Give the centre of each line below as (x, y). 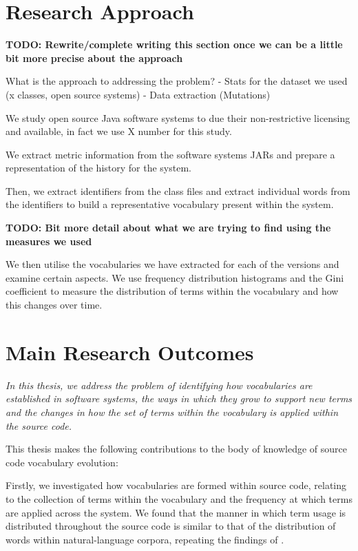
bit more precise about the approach (94, 58)
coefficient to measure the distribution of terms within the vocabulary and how (172, 291)
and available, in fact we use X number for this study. (119, 131)
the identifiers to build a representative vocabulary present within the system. (170, 204)
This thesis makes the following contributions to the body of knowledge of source (176, 449)
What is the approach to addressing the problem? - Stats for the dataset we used (177, 81)
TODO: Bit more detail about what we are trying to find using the (168, 228)
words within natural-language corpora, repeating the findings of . (145, 539)
